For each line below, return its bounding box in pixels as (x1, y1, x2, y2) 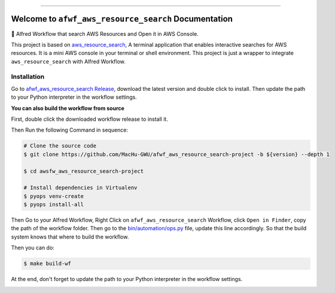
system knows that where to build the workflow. (11, 233, 129, 240)
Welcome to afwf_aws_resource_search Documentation (11, 14, 233, 24)
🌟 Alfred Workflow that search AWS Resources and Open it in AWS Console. (11, 30, 199, 37)
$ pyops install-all (23, 201, 84, 208)
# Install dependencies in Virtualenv (23, 184, 138, 191)
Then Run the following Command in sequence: (11, 126, 129, 134)
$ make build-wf (23, 260, 72, 267)
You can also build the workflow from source (11, 105, 125, 112)
